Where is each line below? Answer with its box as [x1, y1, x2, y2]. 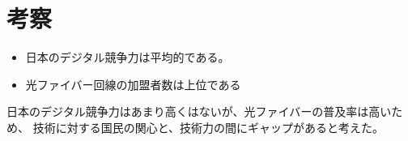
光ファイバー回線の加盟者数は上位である [25, 75, 241, 92]
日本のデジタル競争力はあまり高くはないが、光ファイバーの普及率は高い [6, 103, 392, 120]
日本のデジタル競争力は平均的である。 [25, 49, 230, 66]
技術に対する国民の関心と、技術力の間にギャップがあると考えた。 [32, 118, 385, 135]
